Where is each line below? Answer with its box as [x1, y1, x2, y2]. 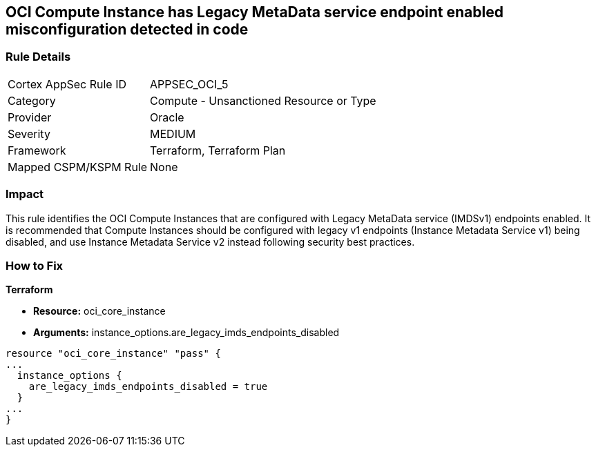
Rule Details [6, 50, 71, 64]
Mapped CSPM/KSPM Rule [8, 159, 148, 174]
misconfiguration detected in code [6, 21, 249, 38]
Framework [8, 143, 66, 157]
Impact [6, 187, 44, 202]
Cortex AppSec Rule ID [8, 77, 127, 91]
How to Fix [6, 258, 64, 273]
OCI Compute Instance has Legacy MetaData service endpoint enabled [6, 3, 503, 21]
